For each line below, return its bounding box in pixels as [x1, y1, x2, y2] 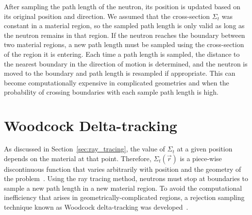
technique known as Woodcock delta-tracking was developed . [4, 202, 188, 212]
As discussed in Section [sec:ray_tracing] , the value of [4, 144, 165, 154]
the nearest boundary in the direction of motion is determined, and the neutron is [4, 58, 248, 68]
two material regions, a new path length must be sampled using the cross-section [4, 39, 244, 50]
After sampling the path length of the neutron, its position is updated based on [4, 1, 241, 11]
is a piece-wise [180, 153, 222, 163]
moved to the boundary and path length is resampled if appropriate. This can [4, 68, 235, 78]
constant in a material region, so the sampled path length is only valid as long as [4, 20, 245, 31]
